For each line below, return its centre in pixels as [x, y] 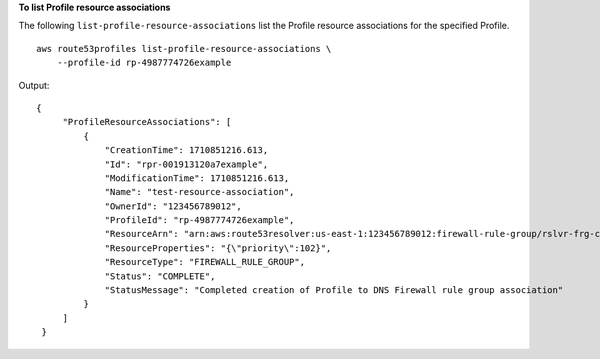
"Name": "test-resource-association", [199, 192]
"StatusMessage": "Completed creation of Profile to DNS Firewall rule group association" [334, 290]
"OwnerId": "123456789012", [173, 206]
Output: [34, 85]
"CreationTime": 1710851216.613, [186, 150]
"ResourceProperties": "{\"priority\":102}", [218, 248]
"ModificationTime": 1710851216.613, [197, 178]
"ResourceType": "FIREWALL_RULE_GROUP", [204, 262]
